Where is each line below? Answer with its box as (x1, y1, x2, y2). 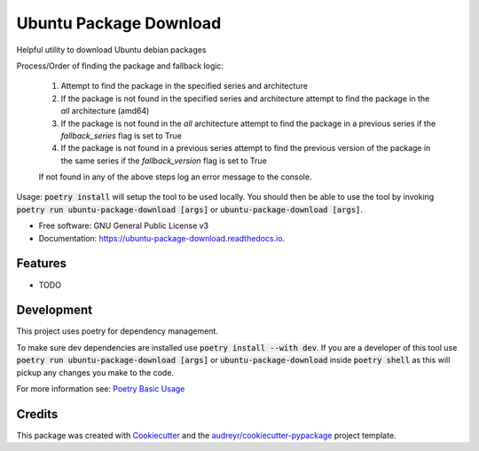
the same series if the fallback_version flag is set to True (60, 155, 268, 166)
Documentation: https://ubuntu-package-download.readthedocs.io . (38, 233, 286, 243)
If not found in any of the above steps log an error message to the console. (38, 171, 312, 182)
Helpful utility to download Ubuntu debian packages (16, 44, 207, 55)
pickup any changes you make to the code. (16, 367, 175, 377)
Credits (16, 407, 59, 422)
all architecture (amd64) (60, 106, 150, 116)
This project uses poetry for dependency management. (16, 326, 219, 336)
